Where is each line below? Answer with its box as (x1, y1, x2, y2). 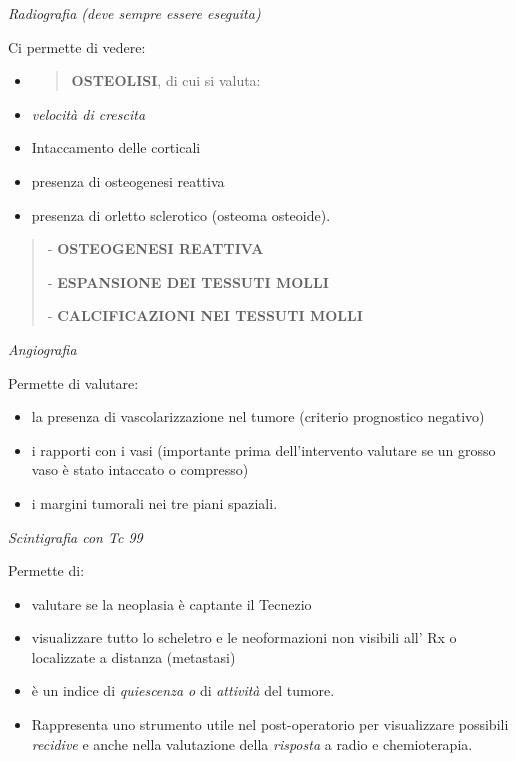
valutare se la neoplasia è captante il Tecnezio (31, 593, 312, 614)
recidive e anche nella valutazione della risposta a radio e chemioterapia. (31, 733, 473, 754)
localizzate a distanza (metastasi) (31, 646, 236, 667)
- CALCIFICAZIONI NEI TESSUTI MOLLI (47, 305, 363, 326)
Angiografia (8, 338, 77, 359)
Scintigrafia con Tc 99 (8, 526, 143, 547)
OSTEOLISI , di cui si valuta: (71, 70, 261, 91)
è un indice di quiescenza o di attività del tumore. (31, 680, 335, 701)
